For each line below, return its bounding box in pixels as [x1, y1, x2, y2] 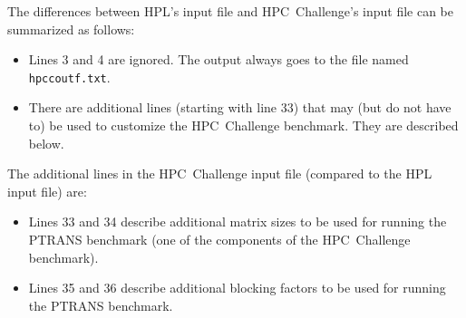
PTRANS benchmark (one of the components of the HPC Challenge [28, 230, 411, 248]
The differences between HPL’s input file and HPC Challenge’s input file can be [7, 2, 454, 20]
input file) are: [7, 181, 87, 200]
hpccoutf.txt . [28, 67, 111, 86]
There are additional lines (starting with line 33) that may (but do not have [28, 98, 451, 117]
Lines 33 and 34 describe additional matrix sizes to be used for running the [28, 212, 447, 231]
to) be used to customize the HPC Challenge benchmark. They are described [28, 116, 459, 135]
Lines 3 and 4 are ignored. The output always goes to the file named [28, 50, 409, 69]
